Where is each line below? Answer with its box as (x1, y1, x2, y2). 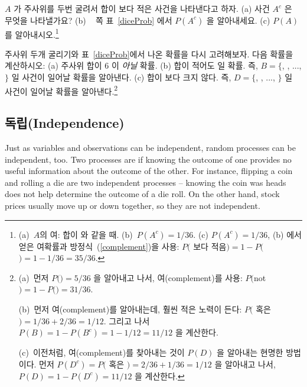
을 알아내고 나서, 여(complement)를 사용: (93, 271, 243, 283)
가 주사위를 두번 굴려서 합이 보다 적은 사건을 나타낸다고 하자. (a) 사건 (14, 2, 270, 14)
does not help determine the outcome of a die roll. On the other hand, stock (5, 188, 280, 200)
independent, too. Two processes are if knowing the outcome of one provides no (5, 153, 292, 165)
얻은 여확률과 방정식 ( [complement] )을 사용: (18, 240, 179, 252)
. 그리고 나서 (103, 314, 150, 327)
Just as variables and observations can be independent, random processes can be (5, 141, 296, 154)
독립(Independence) (5, 114, 125, 132)
